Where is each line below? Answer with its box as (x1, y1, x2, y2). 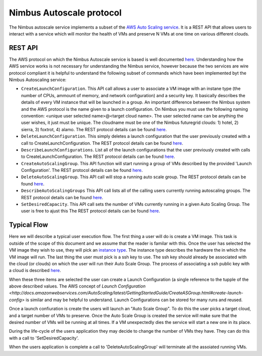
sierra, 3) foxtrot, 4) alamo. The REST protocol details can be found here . (21, 126, 167, 132)
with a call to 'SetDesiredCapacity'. (9, 335, 79, 341)
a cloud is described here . (9, 268, 61, 273)
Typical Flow (9, 221, 49, 229)
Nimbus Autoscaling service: (9, 77, 66, 83)
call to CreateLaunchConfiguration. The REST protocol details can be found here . (21, 140, 183, 146)
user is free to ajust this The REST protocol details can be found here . (21, 208, 160, 214)
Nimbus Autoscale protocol (9, 7, 122, 18)
